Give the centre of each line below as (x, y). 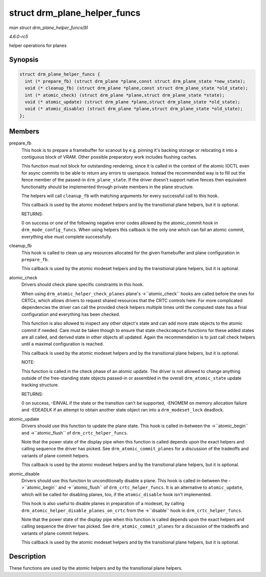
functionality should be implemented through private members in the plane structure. (108, 187)
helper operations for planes (38, 46)
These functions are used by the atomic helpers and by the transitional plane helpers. (96, 568)
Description (28, 556)
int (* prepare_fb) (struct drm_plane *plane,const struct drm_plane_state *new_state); (135, 81)
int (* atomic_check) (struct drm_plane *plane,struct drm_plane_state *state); (125, 95)
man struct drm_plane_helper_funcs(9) (49, 28)
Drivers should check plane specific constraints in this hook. (83, 285)
